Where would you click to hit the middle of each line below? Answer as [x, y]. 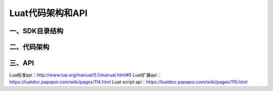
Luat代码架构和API [49, 13]
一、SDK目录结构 [36, 31]
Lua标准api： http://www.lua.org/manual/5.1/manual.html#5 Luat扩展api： [85, 75]
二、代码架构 [29, 47]
